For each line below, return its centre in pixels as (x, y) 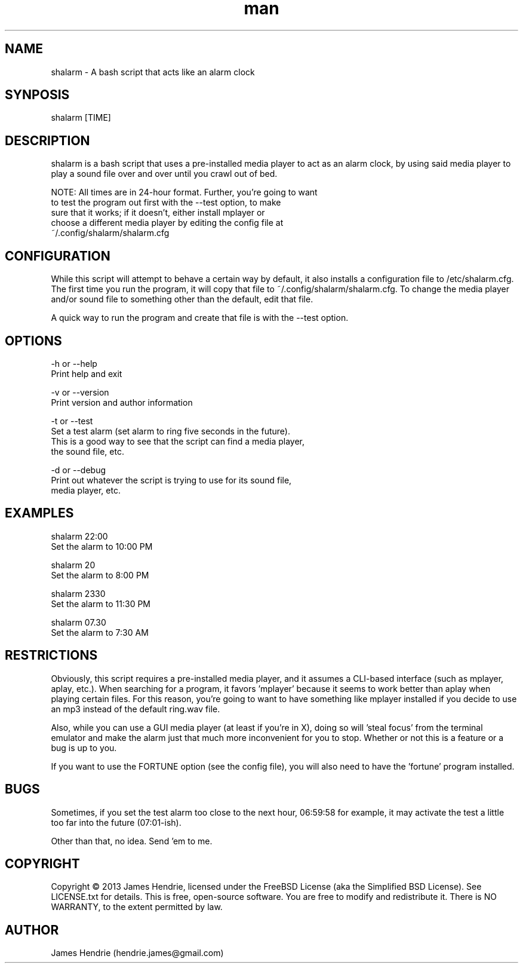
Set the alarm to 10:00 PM (102, 546)
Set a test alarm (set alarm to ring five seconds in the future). (170, 431)
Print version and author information (122, 402)
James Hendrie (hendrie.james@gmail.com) (137, 953)
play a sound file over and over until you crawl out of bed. (164, 174)
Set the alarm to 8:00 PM (100, 575)
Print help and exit (87, 373)
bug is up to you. (84, 748)
